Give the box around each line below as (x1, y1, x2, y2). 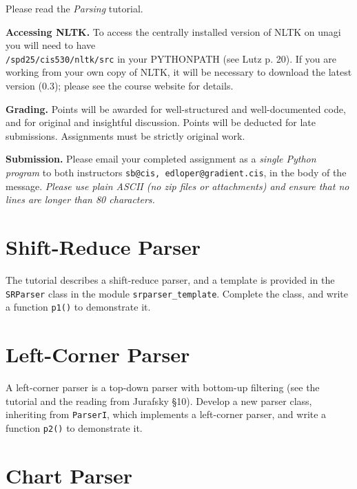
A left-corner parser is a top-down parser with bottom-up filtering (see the (6, 380, 320, 394)
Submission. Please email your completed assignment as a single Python (6, 152, 316, 166)
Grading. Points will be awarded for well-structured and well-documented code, (6, 101, 346, 116)
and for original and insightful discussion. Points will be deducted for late (6, 115, 316, 129)
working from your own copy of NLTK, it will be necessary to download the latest (6, 65, 352, 79)
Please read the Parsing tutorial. (6, 1, 143, 15)
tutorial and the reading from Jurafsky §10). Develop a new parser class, (6, 393, 312, 408)
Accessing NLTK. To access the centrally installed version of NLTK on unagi (6, 24, 341, 39)
